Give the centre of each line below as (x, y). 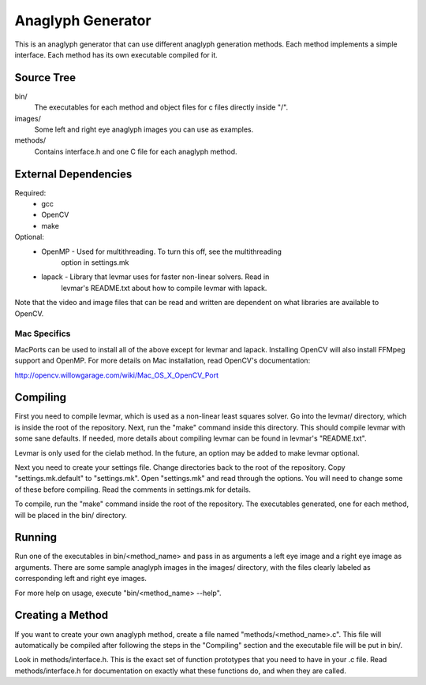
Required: (30, 192)
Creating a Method (62, 615)
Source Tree (45, 78)
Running (36, 537)
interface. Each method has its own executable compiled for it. (116, 54)
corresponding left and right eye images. (81, 579)
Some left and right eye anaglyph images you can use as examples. (144, 129)
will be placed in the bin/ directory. (71, 515)
